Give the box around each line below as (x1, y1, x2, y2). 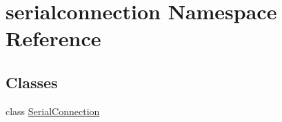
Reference (6, 24, 101, 52)
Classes (6, 71, 58, 92)
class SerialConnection (6, 103, 100, 118)
